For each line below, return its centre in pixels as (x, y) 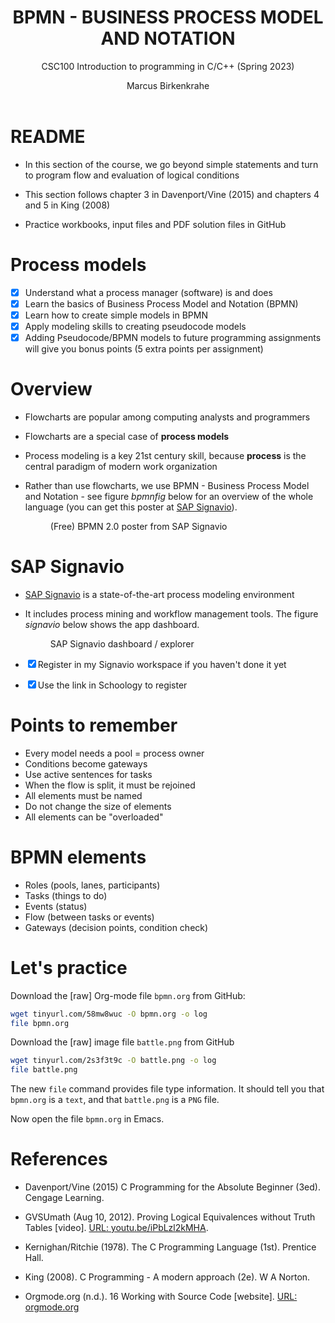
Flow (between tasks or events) (89, 917)
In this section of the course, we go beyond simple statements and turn (171, 164)
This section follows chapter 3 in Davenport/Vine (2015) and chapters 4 (172, 194)
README (48, 136)
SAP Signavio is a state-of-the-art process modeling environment (159, 594)
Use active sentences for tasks (88, 774)
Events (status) (56, 906)
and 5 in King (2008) (67, 205)
